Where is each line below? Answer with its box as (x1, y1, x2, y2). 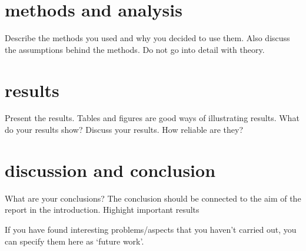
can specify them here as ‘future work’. (5, 235, 144, 247)
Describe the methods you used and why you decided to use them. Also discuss (5, 32, 290, 44)
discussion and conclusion (5, 158, 216, 182)
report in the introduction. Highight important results (5, 203, 199, 216)
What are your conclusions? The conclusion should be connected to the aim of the (5, 192, 301, 204)
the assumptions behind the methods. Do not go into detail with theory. (5, 43, 265, 55)
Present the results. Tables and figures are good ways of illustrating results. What (5, 112, 300, 124)
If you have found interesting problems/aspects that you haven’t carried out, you (5, 223, 297, 235)
